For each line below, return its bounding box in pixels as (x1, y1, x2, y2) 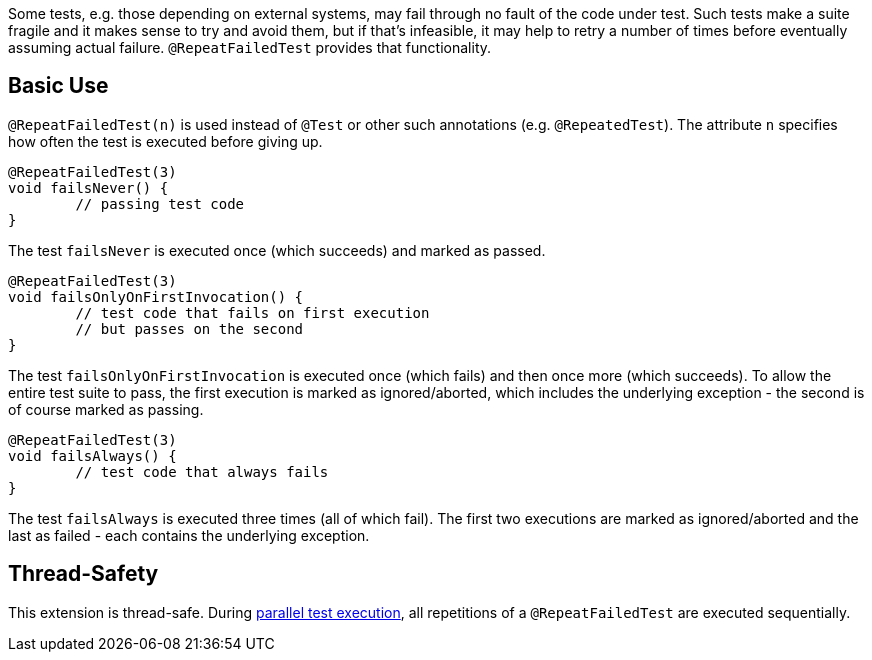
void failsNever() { (8, 179, 169, 196)
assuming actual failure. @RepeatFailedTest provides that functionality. (8, 39, 492, 56)
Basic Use (8, 73, 109, 99)
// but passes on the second (75, 320, 304, 337)
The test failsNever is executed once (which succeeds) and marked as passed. (8, 241, 546, 259)
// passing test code (75, 195, 245, 212)
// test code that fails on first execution (75, 304, 430, 321)
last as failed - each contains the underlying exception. (8, 526, 370, 544)
